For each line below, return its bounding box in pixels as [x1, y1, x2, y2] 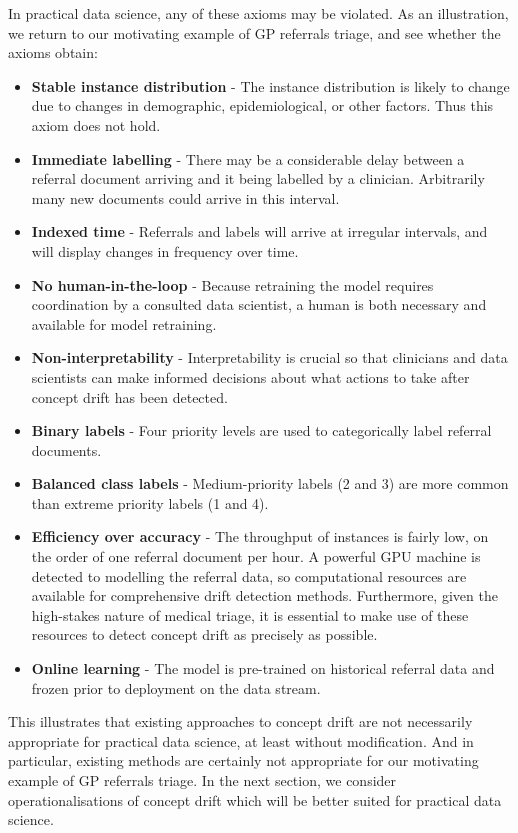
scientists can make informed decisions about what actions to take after [31, 366, 470, 387]
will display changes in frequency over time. [31, 240, 299, 261]
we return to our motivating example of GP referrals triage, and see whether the [8, 22, 501, 43]
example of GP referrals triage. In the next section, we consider [8, 770, 397, 790]
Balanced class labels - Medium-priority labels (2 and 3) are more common [31, 473, 509, 494]
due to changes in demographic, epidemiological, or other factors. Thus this [31, 95, 494, 116]
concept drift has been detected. [31, 386, 228, 407]
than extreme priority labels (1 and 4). [31, 492, 269, 513]
